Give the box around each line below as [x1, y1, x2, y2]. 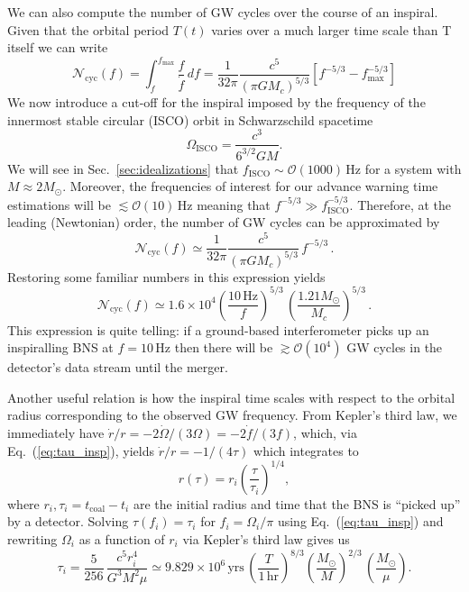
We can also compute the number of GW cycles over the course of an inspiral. [7, 3, 438, 21]
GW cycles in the [346, 338, 443, 357]
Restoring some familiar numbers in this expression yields [7, 267, 326, 286]
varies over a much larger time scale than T [211, 20, 452, 39]
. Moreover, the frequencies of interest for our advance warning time [62, 177, 438, 196]
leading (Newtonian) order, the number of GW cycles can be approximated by [7, 213, 440, 232]
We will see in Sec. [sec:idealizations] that [7, 159, 239, 178]
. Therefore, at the [349, 195, 452, 214]
